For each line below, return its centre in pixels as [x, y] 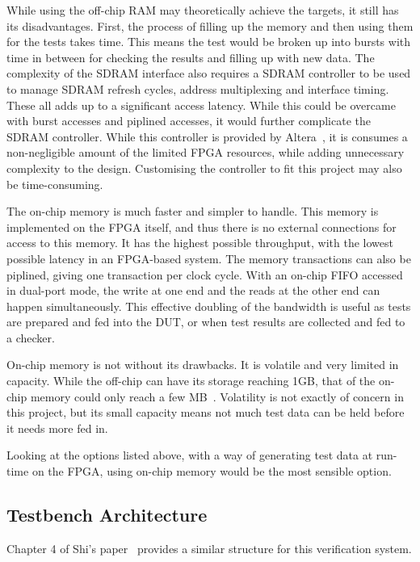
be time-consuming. [55, 184]
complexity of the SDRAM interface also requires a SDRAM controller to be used [209, 73]
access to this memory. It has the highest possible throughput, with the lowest [200, 243]
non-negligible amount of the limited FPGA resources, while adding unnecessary [206, 152]
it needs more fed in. [57, 428]
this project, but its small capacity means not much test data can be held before [206, 412]
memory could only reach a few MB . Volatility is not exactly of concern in [217, 396]
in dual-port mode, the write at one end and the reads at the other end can [193, 290]
